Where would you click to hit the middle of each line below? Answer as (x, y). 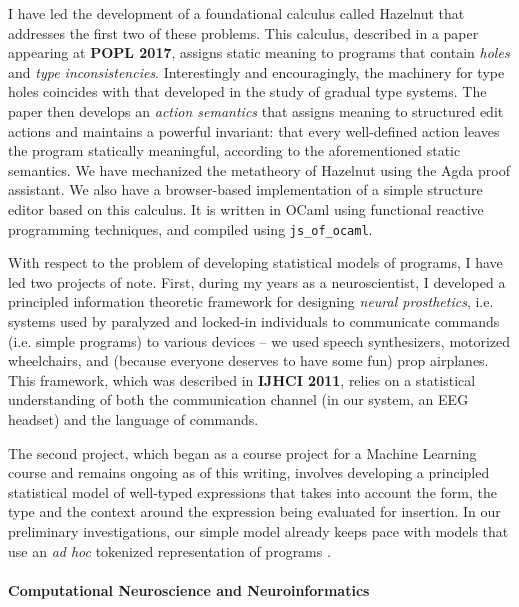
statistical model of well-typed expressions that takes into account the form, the (252, 491)
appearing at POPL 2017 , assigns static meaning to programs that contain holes (259, 52)
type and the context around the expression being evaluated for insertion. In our (254, 511)
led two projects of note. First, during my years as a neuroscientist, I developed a (257, 281)
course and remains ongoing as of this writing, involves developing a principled (249, 472)
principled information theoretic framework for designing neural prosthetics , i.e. (251, 301)
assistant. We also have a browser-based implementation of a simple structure (245, 189)
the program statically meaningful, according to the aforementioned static (234, 150)
